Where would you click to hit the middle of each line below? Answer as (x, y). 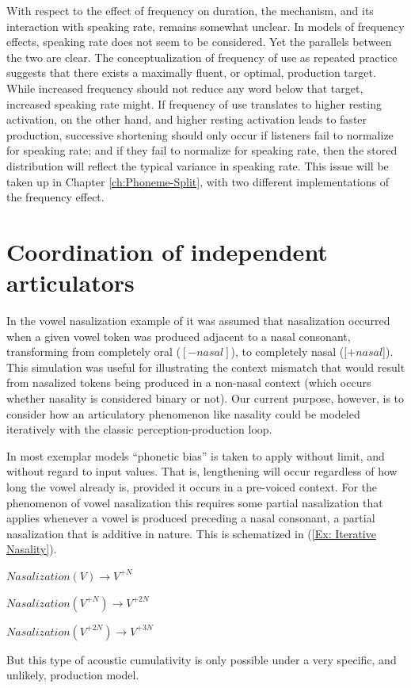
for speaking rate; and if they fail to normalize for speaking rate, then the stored (202, 150)
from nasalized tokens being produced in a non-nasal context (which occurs (189, 382)
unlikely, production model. (73, 675)
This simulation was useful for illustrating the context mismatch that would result (206, 367)
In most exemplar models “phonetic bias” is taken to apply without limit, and (196, 455)
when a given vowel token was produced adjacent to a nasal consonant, (179, 336)
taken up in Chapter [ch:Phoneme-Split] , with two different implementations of (198, 181)
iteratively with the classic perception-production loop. (139, 429)
